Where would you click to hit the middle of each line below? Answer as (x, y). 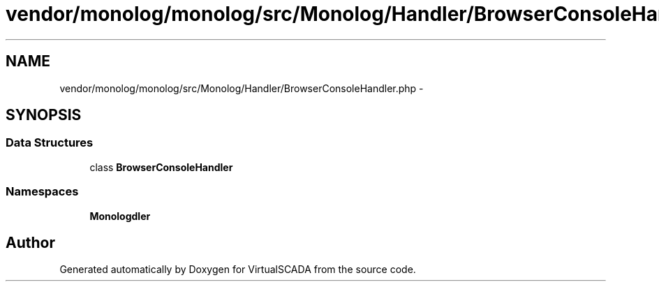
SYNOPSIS (44, 115)
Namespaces (42, 192)
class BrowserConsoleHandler (161, 167)
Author (30, 242)
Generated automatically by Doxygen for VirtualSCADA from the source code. (238, 270)
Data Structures (50, 143)
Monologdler (120, 216)
